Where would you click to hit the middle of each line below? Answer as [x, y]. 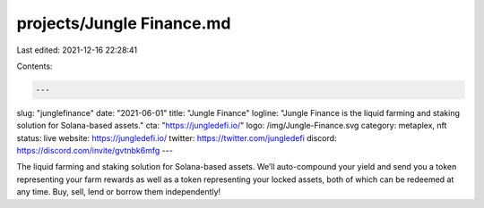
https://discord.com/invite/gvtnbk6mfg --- [95, 151]
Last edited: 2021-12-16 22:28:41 [77, 50]
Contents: [35, 66]
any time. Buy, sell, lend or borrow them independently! [119, 192]
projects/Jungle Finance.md [124, 23]
